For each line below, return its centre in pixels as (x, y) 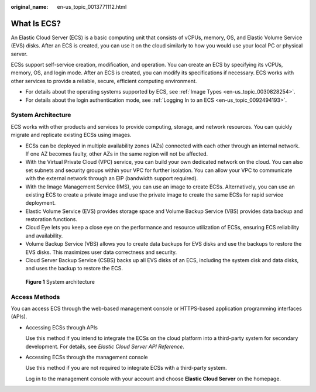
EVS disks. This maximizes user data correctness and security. (101, 252)
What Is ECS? (36, 23)
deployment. (40, 203)
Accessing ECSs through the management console (87, 357)
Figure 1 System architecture (60, 281)
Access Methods (35, 297)
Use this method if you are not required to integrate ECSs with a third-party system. (126, 368)
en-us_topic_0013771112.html (92, 7)
